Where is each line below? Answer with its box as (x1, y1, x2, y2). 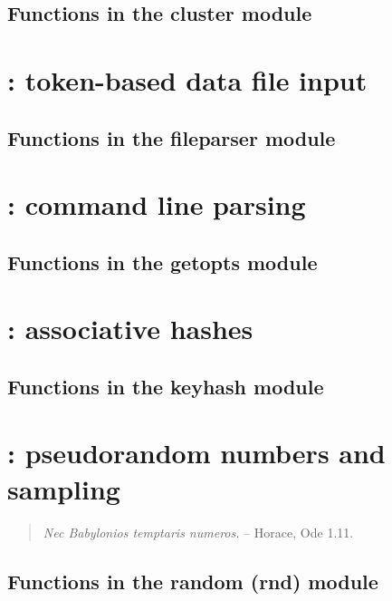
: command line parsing (7, 186, 306, 223)
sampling (7, 470, 120, 507)
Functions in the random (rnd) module (7, 567, 378, 595)
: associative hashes (7, 310, 253, 347)
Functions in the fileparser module (7, 123, 336, 151)
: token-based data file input (7, 61, 368, 98)
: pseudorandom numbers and (7, 434, 386, 471)
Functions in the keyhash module (7, 372, 324, 400)
